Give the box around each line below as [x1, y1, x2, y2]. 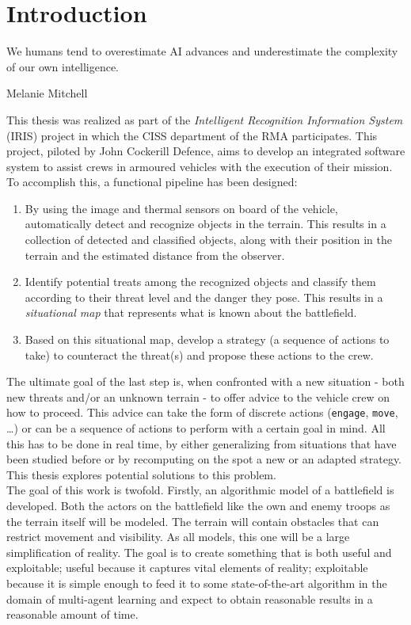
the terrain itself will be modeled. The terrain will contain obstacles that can [6, 513, 379, 529]
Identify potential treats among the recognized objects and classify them [25, 273, 376, 290]
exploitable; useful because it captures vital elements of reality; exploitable [6, 559, 368, 576]
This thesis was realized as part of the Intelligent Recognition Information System [6, 111, 403, 128]
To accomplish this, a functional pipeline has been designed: [6, 173, 298, 190]
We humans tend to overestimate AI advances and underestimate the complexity [6, 43, 398, 59]
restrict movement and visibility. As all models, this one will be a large [6, 528, 350, 545]
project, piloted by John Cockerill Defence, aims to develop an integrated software [6, 143, 405, 159]
